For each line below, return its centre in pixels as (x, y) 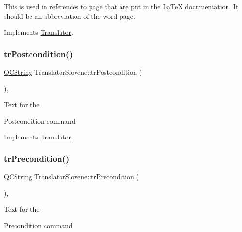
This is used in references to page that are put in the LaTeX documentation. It (121, 6)
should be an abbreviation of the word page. (69, 16)
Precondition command (38, 225)
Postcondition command (40, 120)
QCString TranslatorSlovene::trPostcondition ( (73, 72)
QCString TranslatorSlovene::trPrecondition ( (71, 177)
